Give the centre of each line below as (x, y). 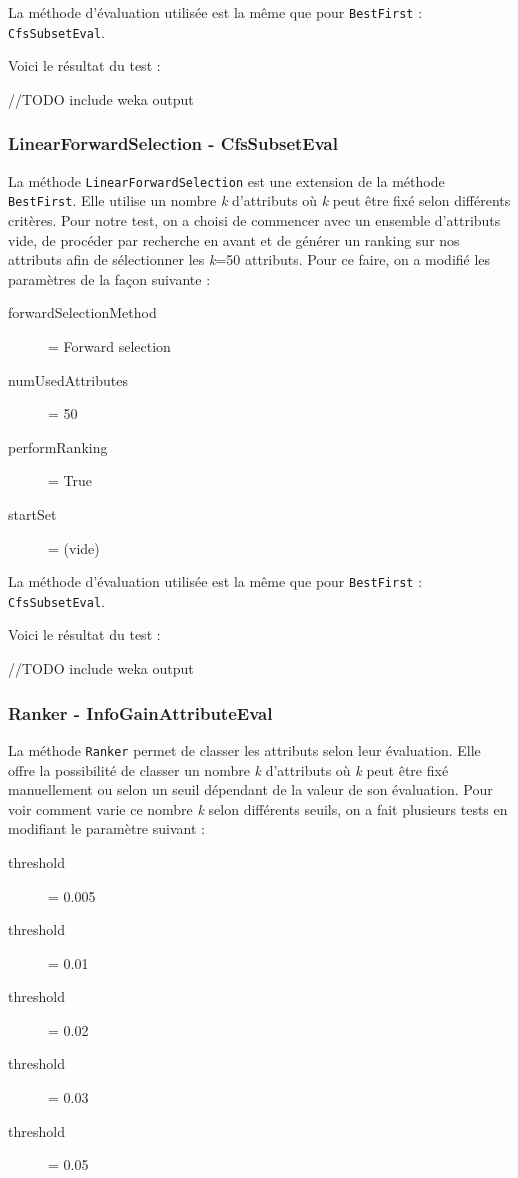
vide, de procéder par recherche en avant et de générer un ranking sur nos (234, 239)
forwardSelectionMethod (82, 312)
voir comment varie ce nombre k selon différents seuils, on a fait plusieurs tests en (258, 808)
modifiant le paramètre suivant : (106, 828)
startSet (32, 513)
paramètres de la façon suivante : (109, 278)
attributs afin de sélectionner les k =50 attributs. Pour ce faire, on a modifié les (249, 259)
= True (70, 480)
